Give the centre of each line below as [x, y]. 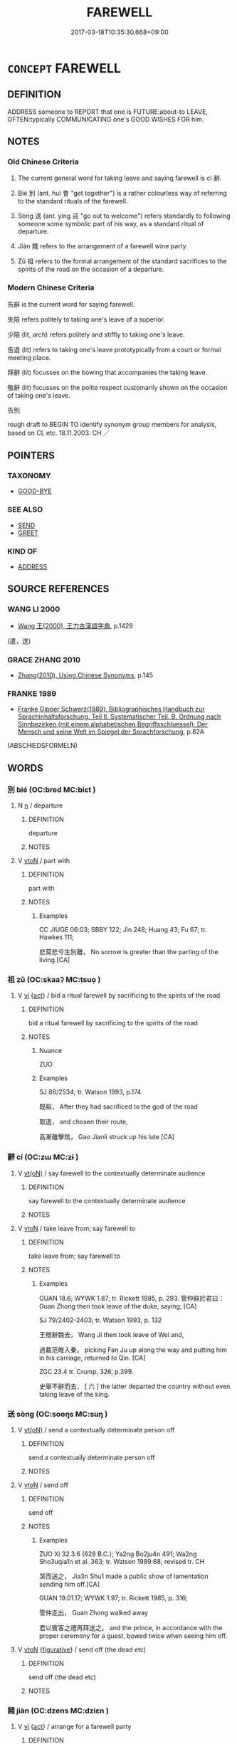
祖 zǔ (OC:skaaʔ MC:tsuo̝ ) [54, 979]
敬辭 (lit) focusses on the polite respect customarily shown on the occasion [117, 387]
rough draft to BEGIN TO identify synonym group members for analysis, [112, 424]
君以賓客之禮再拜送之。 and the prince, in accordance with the [131, 1627]
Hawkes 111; [57, 937]
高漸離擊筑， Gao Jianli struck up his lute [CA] [107, 1137]
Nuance [51, 1051]
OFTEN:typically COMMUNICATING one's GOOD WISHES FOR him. [106, 119]
